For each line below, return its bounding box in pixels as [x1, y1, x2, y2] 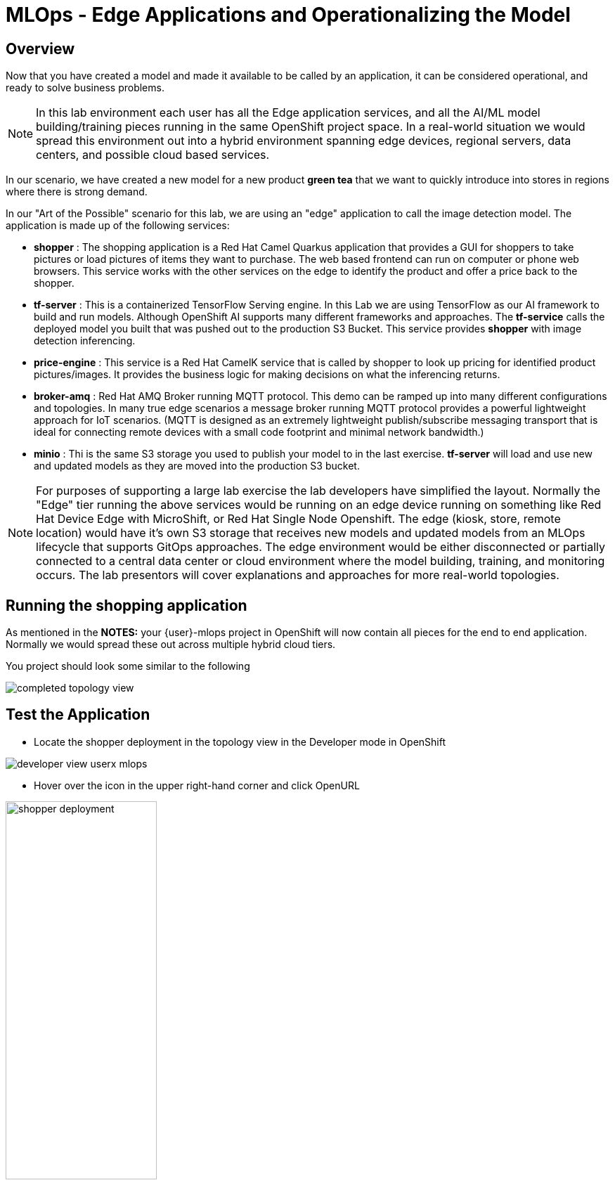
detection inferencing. [34, 335, 136, 347]
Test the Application [6, 706, 150, 724]
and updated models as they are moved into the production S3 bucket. [34, 460, 360, 472]
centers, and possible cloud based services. [36, 148, 270, 162]
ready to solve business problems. [6, 82, 164, 94]
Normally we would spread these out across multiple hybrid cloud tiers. [6, 638, 336, 651]
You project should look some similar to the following [6, 660, 250, 673]
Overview [6, 39, 75, 58]
